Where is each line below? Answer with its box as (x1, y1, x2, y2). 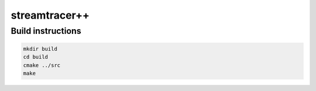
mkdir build (23, 45, 58, 52)
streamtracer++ (11, 9, 90, 22)
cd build (23, 54, 49, 61)
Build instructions (11, 26, 81, 36)
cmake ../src (23, 62, 61, 68)
